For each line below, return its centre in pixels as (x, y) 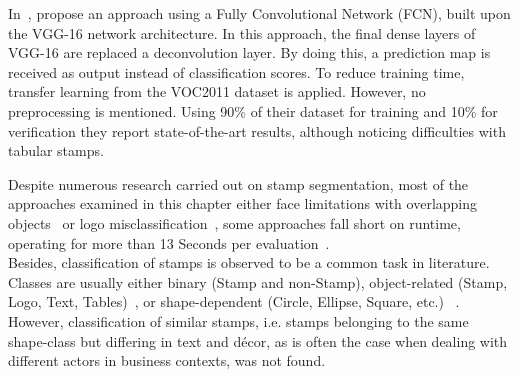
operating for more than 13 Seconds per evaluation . (169, 242)
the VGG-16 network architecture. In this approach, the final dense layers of (242, 32)
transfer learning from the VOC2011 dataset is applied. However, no (217, 91)
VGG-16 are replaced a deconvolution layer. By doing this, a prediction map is (249, 52)
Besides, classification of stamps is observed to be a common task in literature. (249, 262)
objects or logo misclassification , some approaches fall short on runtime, (234, 222)
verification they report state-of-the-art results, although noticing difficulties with (257, 130)
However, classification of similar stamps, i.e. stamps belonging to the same (238, 320)
